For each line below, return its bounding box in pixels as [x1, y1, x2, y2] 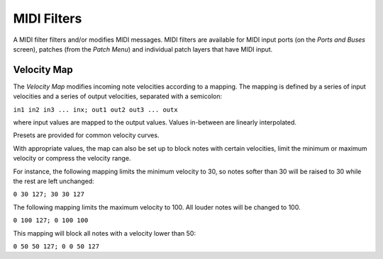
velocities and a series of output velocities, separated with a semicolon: [13, 92, 223, 100]
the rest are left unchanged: [13, 177, 95, 185]
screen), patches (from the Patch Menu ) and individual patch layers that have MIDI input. [13, 45, 273, 53]
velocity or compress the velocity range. [13, 154, 131, 163]
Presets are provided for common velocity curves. [13, 131, 160, 139]
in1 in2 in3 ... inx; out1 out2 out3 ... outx [13, 105, 178, 113]
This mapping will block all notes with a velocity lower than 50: [13, 229, 196, 237]
